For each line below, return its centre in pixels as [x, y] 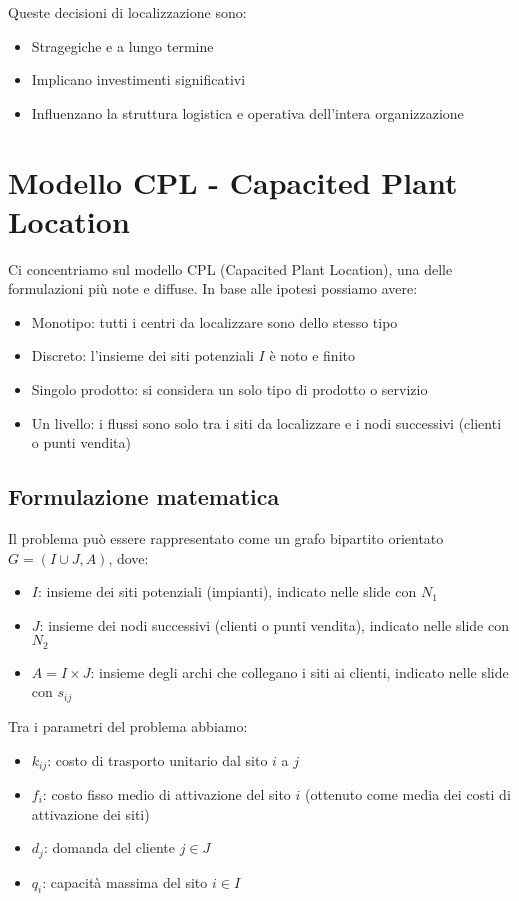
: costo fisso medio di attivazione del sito [166, 793]
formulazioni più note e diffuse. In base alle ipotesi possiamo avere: [213, 288]
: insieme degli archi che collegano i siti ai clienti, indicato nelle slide [299, 671]
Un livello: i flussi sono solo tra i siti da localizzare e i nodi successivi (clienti [266, 422]
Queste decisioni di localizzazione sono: [127, 12]
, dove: [128, 557]
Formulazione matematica [144, 496]
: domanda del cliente [109, 847]
